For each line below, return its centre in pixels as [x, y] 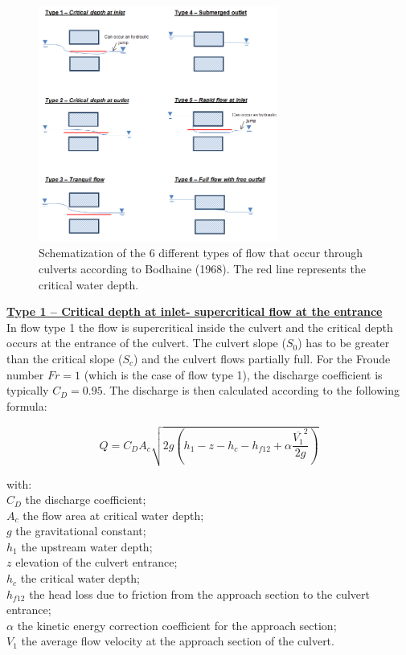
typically [28, 390]
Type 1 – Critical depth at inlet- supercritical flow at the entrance [195, 311]
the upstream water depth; [87, 546]
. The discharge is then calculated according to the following [251, 390]
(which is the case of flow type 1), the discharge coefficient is [233, 374]
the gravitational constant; [81, 531]
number [25, 374]
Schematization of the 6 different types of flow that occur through [201, 253]
